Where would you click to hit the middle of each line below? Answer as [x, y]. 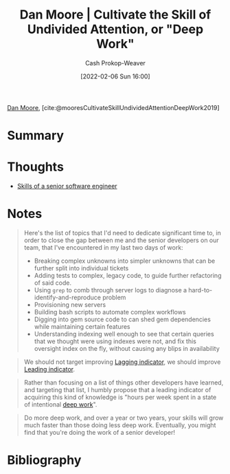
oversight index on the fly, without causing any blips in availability [127, 348]
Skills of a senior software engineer [67, 186]
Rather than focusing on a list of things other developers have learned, [124, 383]
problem [114, 297]
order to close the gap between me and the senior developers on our [122, 240]
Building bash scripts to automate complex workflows [110, 312]
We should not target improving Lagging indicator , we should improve [122, 362]
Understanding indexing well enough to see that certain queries [124, 334]
